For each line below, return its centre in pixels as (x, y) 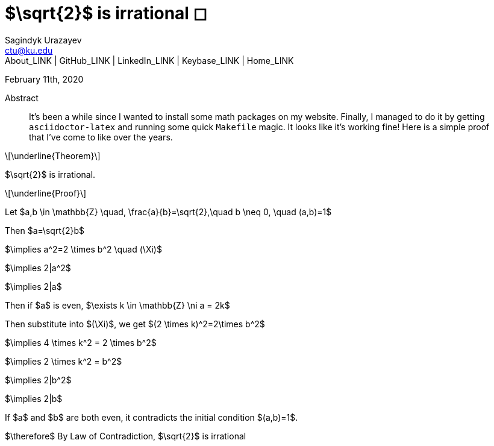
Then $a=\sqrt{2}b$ (45, 230)
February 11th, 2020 (44, 79)
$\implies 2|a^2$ (38, 268)
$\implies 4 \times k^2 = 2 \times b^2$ (81, 342)
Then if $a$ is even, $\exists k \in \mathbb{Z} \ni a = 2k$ (117, 305)
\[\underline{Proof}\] (46, 193)
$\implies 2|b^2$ (38, 380)
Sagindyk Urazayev (43, 40)
